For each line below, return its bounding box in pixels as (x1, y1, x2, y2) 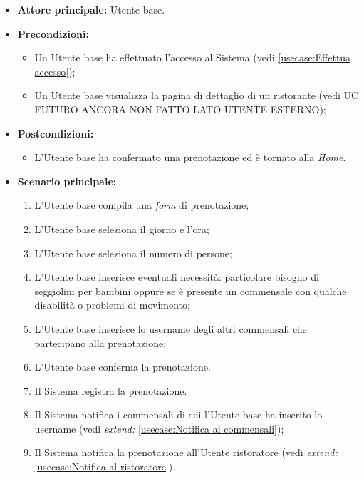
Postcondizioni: (17, 125, 94, 140)
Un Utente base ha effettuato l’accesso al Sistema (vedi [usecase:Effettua (34, 50, 351, 65)
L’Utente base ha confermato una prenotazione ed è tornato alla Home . (34, 150, 346, 165)
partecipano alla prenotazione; (34, 335, 167, 350)
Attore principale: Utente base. (17, 2, 165, 16)
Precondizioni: (17, 26, 89, 41)
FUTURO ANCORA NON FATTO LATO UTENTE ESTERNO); (34, 101, 326, 116)
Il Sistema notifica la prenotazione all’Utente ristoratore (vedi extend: (34, 445, 338, 460)
